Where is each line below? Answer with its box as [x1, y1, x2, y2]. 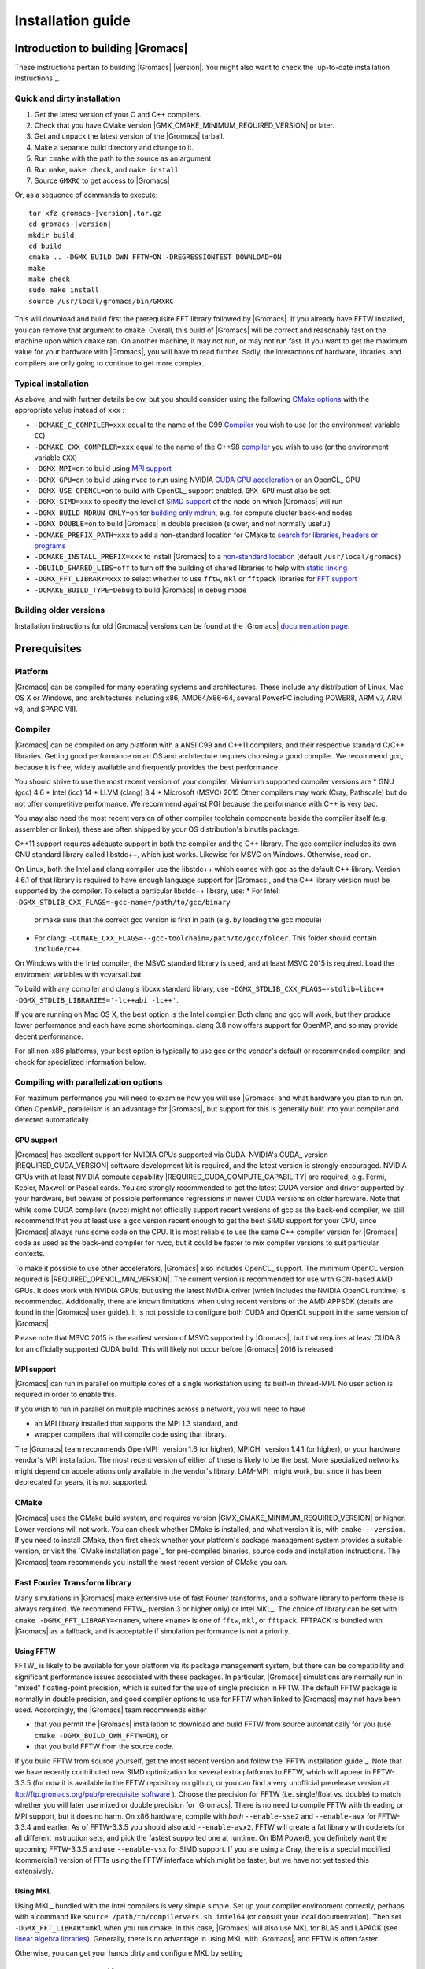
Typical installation [14, 378, 90, 389]
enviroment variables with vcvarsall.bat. [14, 970, 144, 979]
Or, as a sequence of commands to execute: [14, 190, 158, 200]
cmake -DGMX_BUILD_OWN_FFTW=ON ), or [34, 1730, 168, 1740]
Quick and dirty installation [14, 93, 121, 104]
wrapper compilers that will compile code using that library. [34, 1429, 227, 1439]
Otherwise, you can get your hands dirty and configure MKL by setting [14, 1949, 243, 1958]
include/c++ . [34, 944, 83, 954]
